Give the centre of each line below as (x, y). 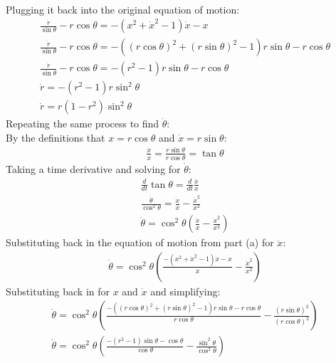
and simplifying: (185, 291)
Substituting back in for (58, 291)
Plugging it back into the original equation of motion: (123, 9)
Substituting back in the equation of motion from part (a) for (140, 242)
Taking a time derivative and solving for (93, 168)
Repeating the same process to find (83, 123)
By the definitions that (56, 137)
